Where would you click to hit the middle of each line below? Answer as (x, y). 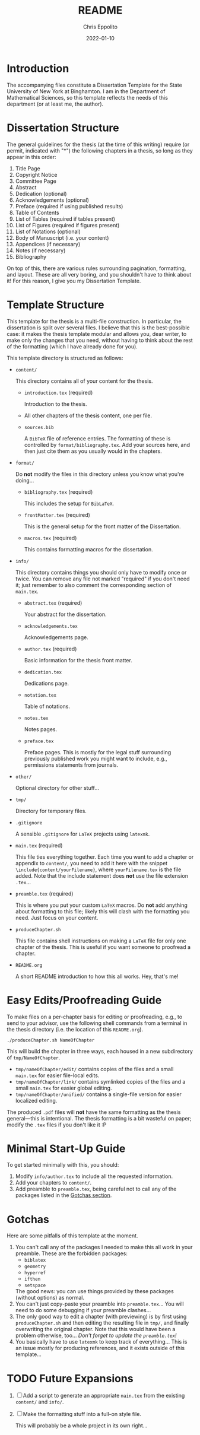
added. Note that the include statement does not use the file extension (102, 875)
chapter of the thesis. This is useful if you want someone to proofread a (103, 947)
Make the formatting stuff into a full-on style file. (82, 1414)
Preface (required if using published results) (69, 206)
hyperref (35, 1273)
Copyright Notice (36, 174)
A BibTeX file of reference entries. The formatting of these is (97, 438)
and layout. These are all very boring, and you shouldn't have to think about (99, 274)
